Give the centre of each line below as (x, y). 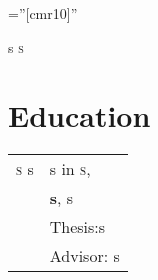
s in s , (70, 169)
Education (79, 115)
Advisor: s (84, 256)
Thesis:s (77, 227)
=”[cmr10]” (43, 13)
